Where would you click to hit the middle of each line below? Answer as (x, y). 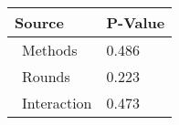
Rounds (46, 76)
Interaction (57, 103)
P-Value (136, 22)
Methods (50, 50)
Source (39, 22)
